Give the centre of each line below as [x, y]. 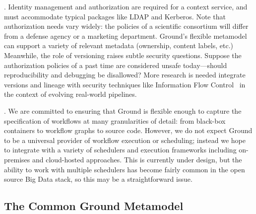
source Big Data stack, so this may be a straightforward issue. [98, 179]
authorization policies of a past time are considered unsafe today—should [116, 65]
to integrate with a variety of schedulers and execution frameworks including [120, 150]
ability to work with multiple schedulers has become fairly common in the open [125, 169]
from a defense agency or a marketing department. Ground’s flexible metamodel [126, 36]
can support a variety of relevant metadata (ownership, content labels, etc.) [119, 45]
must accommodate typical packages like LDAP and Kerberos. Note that [115, 16]
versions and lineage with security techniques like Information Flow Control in [125, 84]
